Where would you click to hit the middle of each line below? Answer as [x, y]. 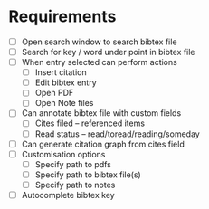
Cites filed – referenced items [90, 123]
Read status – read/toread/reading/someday [117, 134]
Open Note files [64, 103]
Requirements [62, 17]
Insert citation [61, 72]
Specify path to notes [75, 185]
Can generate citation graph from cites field [103, 144]
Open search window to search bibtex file [99, 42]
